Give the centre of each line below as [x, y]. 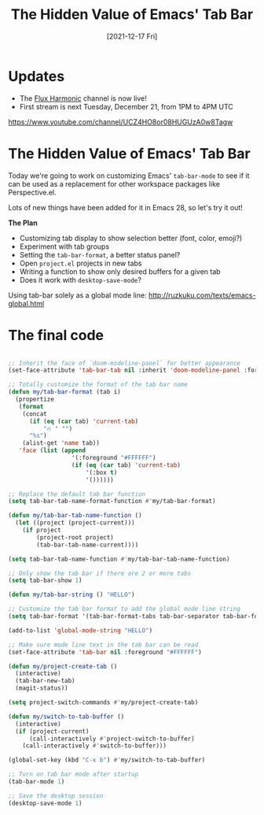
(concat [35, 414]
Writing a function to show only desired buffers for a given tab [120, 271]
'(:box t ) [101, 472]
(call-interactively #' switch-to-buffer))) [95, 746]
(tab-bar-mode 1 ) [37, 782]
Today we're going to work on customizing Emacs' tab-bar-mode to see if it [129, 176]
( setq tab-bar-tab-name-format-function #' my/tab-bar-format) [112, 502]
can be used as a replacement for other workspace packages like [114, 183]
